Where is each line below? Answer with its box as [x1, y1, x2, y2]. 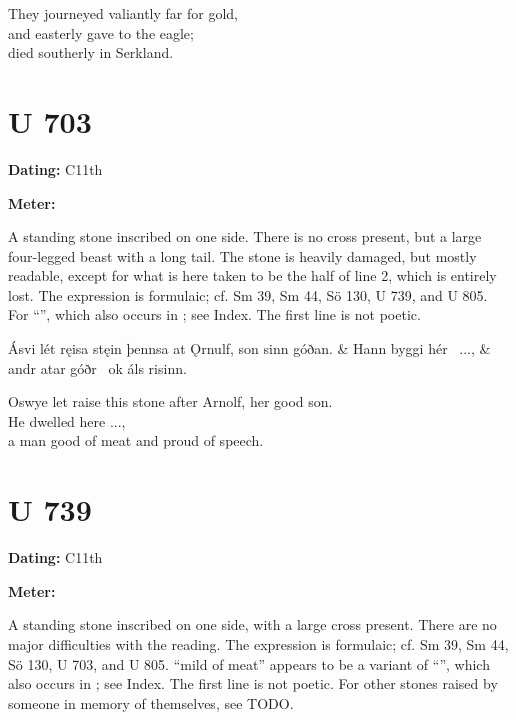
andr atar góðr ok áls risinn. [8, 357, 187, 378]
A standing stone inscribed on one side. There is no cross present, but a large [8, 226, 482, 247]
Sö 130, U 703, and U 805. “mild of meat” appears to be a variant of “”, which [8, 653, 490, 674]
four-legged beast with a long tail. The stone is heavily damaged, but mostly [8, 245, 477, 266]
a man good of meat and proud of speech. [8, 430, 264, 451]
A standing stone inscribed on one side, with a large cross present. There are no [8, 614, 497, 635]
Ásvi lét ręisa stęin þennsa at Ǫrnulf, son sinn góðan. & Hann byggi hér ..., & [8, 338, 491, 359]
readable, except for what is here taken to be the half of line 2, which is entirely [8, 265, 497, 286]
